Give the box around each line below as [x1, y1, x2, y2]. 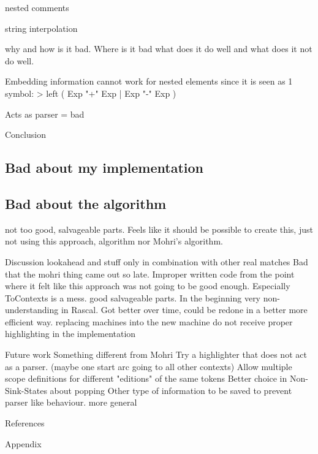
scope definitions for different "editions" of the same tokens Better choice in [5, 372, 287, 385]
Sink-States [5, 384, 47, 396]
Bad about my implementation [5, 158, 204, 177]
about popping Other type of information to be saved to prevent [50, 384, 292, 396]
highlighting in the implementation [5, 327, 136, 340]
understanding [5, 303, 59, 316]
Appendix [5, 437, 42, 450]
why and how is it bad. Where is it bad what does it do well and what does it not [5, 42, 312, 55]
